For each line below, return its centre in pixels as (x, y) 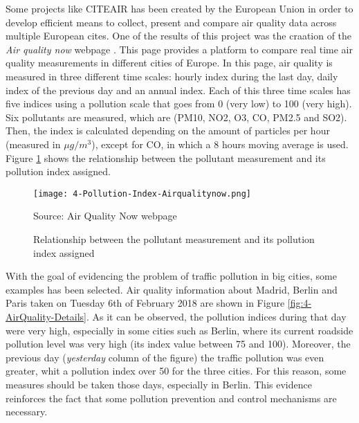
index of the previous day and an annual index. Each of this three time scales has (178, 90)
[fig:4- (300, 303)
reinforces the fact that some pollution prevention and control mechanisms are (171, 398)
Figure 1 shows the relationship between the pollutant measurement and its (166, 157)
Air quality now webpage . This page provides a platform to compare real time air (179, 49)
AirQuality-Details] (46, 316)
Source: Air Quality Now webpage (105, 216)
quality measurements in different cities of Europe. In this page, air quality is (169, 63)
